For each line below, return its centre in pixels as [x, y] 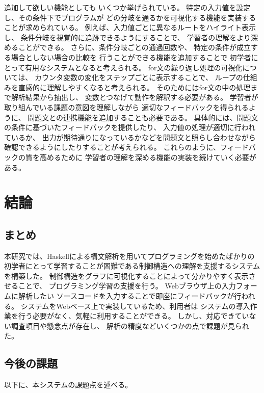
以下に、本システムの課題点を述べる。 [68, 385]
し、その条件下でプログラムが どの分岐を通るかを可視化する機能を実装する [130, 17]
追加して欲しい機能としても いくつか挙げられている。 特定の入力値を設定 [127, 7]
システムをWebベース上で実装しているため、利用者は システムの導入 [135, 306]
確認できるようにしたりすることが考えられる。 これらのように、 [112, 147]
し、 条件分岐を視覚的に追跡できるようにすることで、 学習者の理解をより [127, 37]
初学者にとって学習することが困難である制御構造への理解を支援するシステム [132, 266]
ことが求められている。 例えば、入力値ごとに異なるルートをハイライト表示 [130, 27]
